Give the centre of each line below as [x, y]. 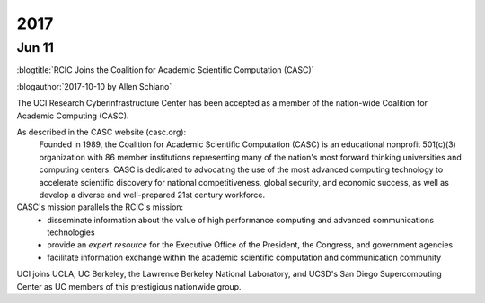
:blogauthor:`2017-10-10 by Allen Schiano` [94, 86]
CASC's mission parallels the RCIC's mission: [100, 207]
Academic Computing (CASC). [73, 116]
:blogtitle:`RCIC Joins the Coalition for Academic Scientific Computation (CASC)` [165, 70]
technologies [71, 232]
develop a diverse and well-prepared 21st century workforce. [152, 195]
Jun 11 [35, 48]
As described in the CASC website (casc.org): [101, 132]
